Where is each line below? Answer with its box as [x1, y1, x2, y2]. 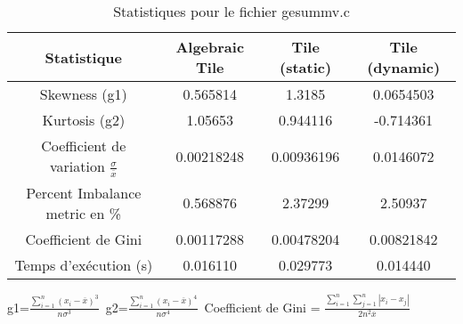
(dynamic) [367, 57, 441, 77]
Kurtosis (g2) [42, 109, 126, 130]
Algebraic [175, 36, 245, 57]
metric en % [45, 202, 122, 223]
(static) [280, 57, 332, 77]
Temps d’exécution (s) [14, 254, 153, 275]
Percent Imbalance [26, 182, 142, 203]
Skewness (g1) [39, 84, 127, 104]
